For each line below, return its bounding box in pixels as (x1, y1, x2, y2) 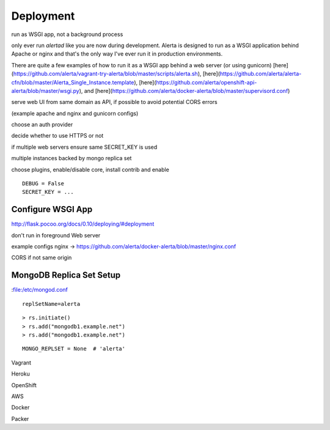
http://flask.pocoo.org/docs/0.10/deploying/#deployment (11, 220, 155, 228)
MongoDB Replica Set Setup (11, 270, 121, 281)
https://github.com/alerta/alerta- (219, 70, 302, 78)
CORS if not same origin (11, 254, 72, 261)
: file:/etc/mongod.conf (11, 286, 68, 294)
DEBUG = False (22, 180, 64, 187)
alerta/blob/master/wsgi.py (11, 87, 79, 94)
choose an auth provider (11, 121, 73, 128)
